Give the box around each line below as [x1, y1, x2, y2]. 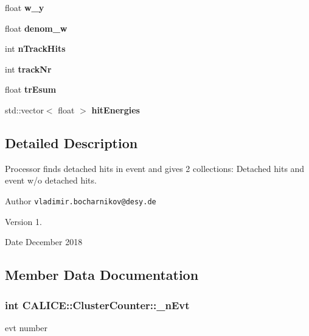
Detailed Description [5, 133, 138, 152]
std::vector [5, 103, 44, 116]
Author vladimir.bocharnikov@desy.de [5, 194, 156, 207]
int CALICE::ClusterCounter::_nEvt [5, 297, 190, 312]
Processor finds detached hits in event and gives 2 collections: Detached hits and [5, 162, 305, 174]
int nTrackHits [5, 42, 66, 55]
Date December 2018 [5, 235, 83, 248]
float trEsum [5, 83, 57, 96]
